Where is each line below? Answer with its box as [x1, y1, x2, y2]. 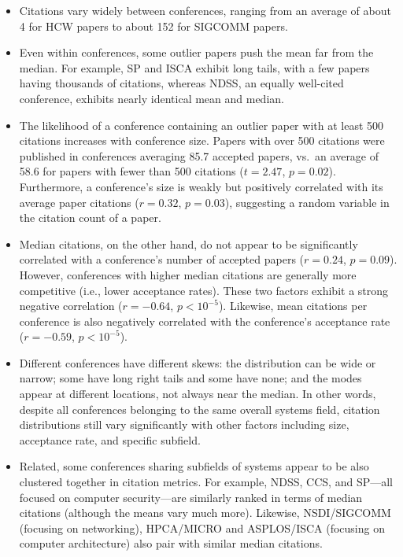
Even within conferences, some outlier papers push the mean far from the [19, 44, 374, 61]
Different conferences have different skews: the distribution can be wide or [19, 354, 376, 371]
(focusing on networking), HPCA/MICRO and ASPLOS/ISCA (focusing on [19, 519, 385, 536]
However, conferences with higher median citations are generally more [19, 266, 357, 282]
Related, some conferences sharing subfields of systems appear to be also [19, 458, 369, 474]
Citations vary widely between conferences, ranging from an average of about [19, 2, 391, 18]
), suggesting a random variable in [224, 194, 390, 210]
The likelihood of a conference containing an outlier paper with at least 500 [19, 116, 384, 133]
